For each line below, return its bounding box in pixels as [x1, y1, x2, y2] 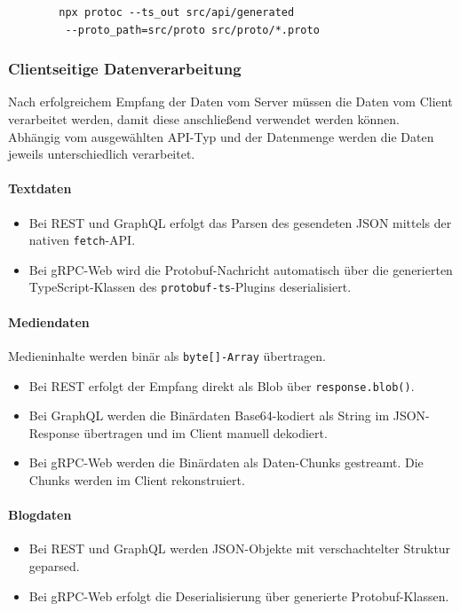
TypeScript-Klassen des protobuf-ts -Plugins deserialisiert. [28, 278, 352, 296]
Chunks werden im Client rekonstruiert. [28, 470, 245, 489]
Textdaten [8, 179, 72, 198]
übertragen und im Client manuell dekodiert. [83, 423, 328, 442]
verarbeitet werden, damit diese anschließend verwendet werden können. [8, 110, 400, 128]
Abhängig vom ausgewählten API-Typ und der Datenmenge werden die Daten [8, 127, 434, 145]
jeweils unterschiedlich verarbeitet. [8, 145, 195, 163]
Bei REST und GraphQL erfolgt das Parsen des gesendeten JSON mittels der [28, 213, 452, 231]
